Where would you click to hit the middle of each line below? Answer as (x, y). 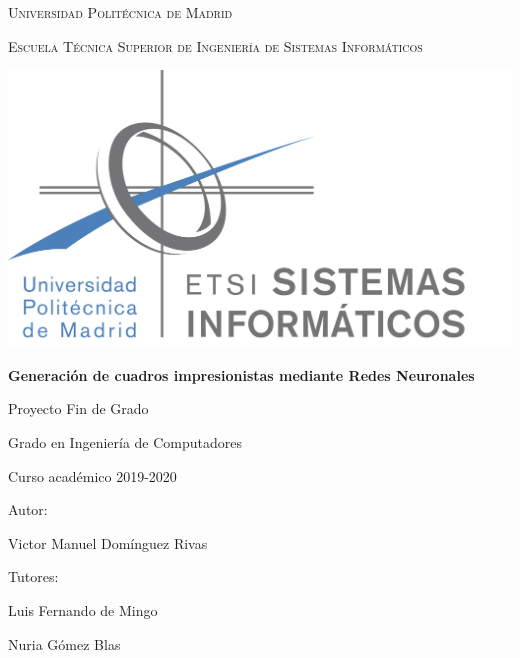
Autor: (28, 509)
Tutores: (33, 576)
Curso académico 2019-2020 (92, 475)
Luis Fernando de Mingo (83, 610)
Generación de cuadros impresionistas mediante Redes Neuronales (241, 374)
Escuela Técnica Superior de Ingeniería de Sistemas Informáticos (215, 45)
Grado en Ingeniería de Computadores (125, 442)
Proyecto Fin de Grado (78, 408)
